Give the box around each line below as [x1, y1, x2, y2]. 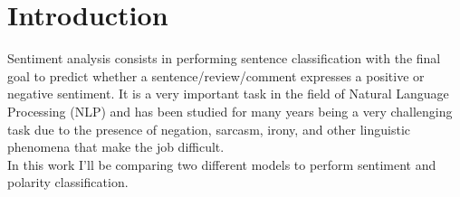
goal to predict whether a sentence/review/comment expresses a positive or [7, 66, 425, 85]
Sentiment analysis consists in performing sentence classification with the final [7, 49, 441, 68]
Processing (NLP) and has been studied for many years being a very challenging [7, 101, 453, 120]
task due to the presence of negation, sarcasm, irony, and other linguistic [7, 119, 411, 138]
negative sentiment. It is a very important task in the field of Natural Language [7, 84, 449, 103]
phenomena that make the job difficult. [7, 137, 225, 156]
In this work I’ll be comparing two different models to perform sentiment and [7, 155, 436, 174]
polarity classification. [7, 173, 129, 192]
